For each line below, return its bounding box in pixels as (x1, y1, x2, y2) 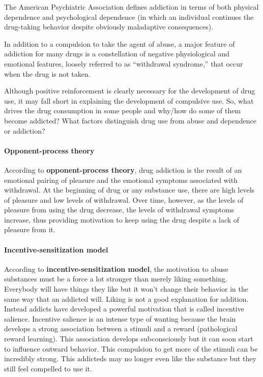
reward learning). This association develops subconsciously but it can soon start (4, 333, 253, 344)
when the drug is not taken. (4, 68, 91, 79)
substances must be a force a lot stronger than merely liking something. (4, 273, 227, 284)
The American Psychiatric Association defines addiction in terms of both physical (4, 2, 259, 12)
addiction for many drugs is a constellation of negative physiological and (4, 48, 229, 59)
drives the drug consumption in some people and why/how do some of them (4, 105, 241, 116)
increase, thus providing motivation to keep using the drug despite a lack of (4, 214, 240, 225)
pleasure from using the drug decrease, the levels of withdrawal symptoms (4, 204, 235, 215)
